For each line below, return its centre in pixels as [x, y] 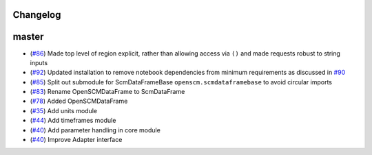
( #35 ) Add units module [64, 110]
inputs [39, 62]
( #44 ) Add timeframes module [73, 121]
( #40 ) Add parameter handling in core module [95, 130]
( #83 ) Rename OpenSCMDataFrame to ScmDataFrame [107, 92]
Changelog [37, 15]
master [28, 37]
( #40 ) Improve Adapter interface [76, 140]
